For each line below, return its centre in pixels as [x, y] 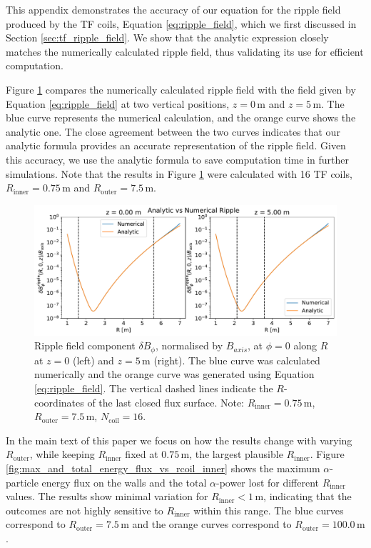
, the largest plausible [236, 454]
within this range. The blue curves [269, 510]
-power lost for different [268, 482]
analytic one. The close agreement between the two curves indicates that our [173, 131]
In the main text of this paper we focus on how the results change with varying [179, 440]
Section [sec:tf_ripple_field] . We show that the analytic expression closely [167, 38]
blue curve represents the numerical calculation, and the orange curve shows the [181, 118]
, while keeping [62, 454]
